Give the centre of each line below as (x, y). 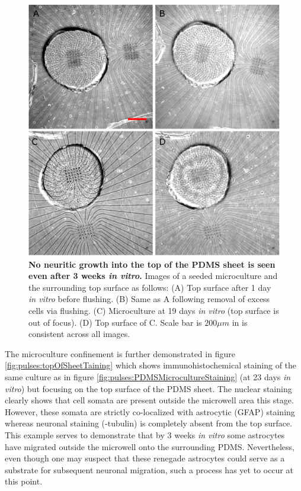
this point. (24, 481)
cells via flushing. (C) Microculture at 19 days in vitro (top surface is (154, 310)
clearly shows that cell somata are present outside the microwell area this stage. (149, 400)
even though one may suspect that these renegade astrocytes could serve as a (145, 458)
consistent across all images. (79, 334)
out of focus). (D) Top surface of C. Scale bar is (115, 322)
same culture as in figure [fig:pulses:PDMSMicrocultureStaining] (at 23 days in (148, 376)
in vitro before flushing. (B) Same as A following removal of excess (149, 299)
